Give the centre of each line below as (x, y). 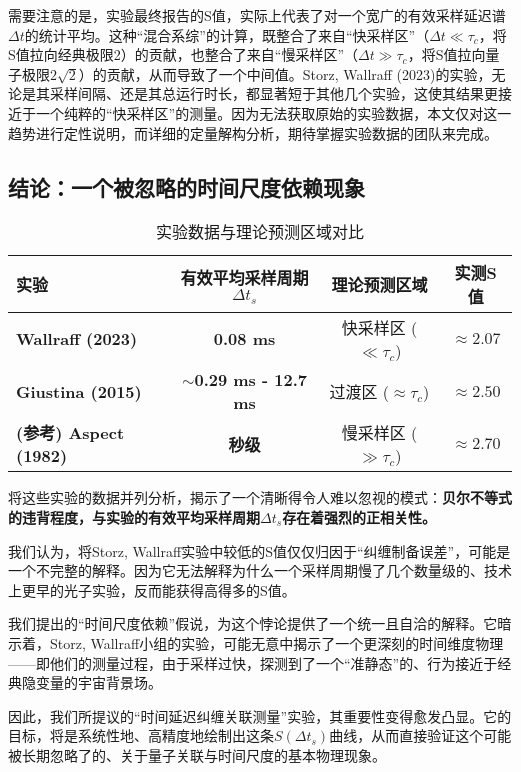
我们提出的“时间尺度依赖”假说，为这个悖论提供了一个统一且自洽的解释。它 (253, 623)
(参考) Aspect (70, 433)
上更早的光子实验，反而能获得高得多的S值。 (152, 589)
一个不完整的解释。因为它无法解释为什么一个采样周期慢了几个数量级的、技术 (260, 570)
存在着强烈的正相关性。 (359, 516)
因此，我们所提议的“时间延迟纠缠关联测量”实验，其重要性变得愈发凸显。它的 (260, 715)
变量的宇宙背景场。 (98, 682)
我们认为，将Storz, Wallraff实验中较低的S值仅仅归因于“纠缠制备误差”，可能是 (259, 550)
